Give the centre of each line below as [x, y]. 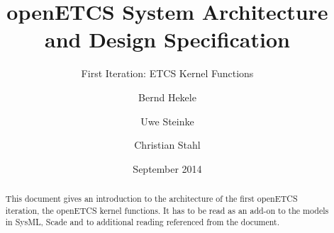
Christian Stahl [167, 145]
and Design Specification [167, 39]
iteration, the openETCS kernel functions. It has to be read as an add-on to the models [167, 210]
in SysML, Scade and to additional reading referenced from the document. [142, 222]
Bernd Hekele [167, 97]
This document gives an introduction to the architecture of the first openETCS [151, 199]
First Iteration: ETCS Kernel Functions [167, 73]
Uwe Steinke [167, 121]
